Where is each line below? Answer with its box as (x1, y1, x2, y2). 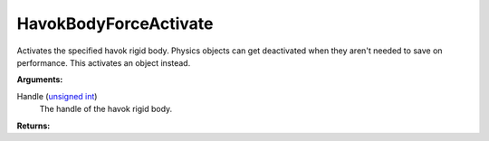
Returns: (16, 120, 51, 131)
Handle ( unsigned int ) (16, 90, 98, 101)
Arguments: (16, 74, 63, 85)
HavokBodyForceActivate (16, 14, 214, 33)
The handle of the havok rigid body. (39, 104, 173, 115)
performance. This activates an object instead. (16, 57, 191, 68)
